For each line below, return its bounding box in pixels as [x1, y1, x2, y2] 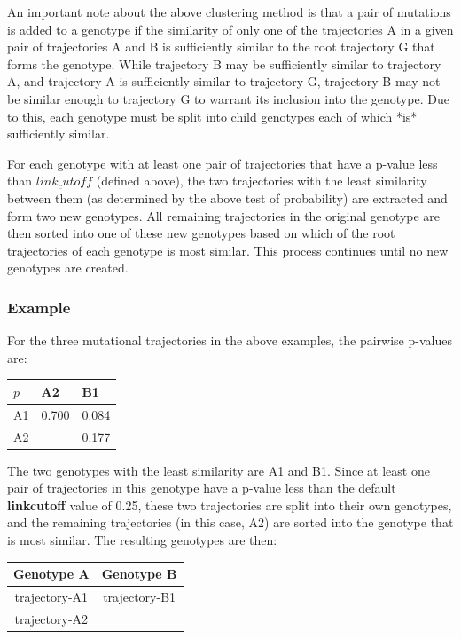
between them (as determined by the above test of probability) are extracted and [7, 188, 448, 207]
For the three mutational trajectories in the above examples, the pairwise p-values [7, 331, 452, 350]
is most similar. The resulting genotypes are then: [7, 530, 277, 548]
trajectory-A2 [14, 609, 89, 627]
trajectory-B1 [103, 587, 176, 605]
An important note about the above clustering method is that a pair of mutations [7, 3, 451, 20]
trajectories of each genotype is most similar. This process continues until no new [7, 241, 449, 259]
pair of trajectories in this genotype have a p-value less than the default [7, 478, 396, 497]
